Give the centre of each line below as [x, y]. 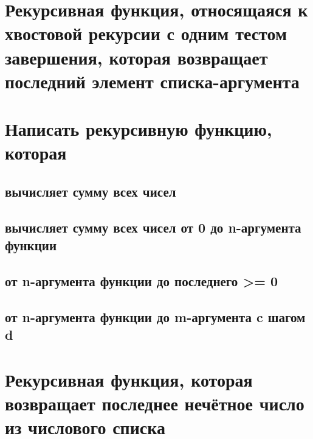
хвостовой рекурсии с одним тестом [146, 33]
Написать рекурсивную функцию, [139, 129]
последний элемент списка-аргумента [152, 81]
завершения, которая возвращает [136, 57]
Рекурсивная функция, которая [129, 379]
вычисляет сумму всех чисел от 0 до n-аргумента [153, 227]
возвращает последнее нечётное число [155, 403]
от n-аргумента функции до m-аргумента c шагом [155, 316]
